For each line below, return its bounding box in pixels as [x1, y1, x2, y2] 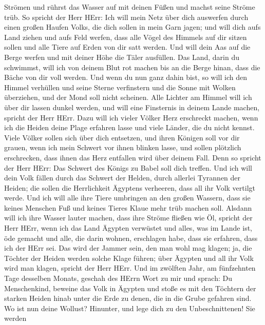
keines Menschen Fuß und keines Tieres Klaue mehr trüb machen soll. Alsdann [4, 202, 252, 213]
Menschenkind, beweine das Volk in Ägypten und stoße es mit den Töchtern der [4, 282, 256, 293]
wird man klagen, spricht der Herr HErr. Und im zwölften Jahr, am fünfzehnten [4, 262, 256, 273]
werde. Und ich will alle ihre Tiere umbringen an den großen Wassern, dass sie [4, 192, 251, 203]
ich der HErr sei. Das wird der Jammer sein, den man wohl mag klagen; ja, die [4, 242, 252, 253]
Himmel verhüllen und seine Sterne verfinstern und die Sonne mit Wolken [4, 82, 236, 92]
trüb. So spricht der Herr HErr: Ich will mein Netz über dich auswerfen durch [4, 11, 249, 22]
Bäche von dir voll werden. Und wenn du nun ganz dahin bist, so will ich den [4, 72, 247, 83]
